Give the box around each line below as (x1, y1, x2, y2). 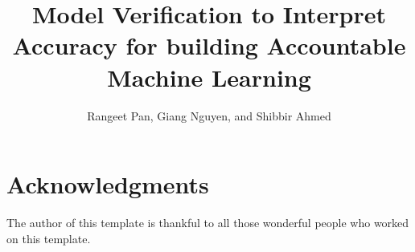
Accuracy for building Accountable (12, 29, 406, 62)
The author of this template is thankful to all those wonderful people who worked (6, 214, 409, 231)
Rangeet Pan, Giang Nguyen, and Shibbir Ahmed (87, 107, 331, 124)
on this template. (6, 230, 91, 246)
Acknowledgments (6, 168, 209, 201)
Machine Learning (107, 60, 311, 93)
